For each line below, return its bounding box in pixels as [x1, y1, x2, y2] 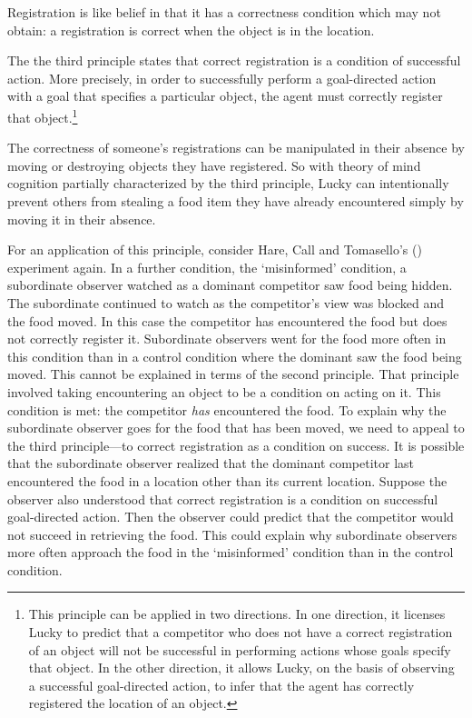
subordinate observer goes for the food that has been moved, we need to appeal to [7, 418, 465, 437]
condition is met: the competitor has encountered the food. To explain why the [7, 400, 447, 419]
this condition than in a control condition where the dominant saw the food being [7, 346, 462, 365]
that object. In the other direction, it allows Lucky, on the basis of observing [28, 658, 455, 677]
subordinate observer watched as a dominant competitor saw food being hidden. [7, 275, 453, 294]
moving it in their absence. [7, 209, 156, 228]
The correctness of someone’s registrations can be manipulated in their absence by [7, 138, 465, 157]
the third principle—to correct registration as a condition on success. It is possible [7, 435, 465, 454]
